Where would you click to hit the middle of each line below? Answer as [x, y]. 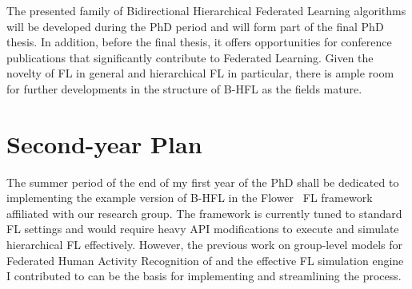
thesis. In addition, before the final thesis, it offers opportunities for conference [199, 42]
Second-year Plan [104, 143]
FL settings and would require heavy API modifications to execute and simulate [203, 229]
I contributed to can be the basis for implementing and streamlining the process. [204, 276]
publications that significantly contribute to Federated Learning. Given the [190, 57]
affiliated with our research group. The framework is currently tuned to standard [204, 213]
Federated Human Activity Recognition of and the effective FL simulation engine [205, 260]
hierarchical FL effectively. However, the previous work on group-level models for [205, 245]
